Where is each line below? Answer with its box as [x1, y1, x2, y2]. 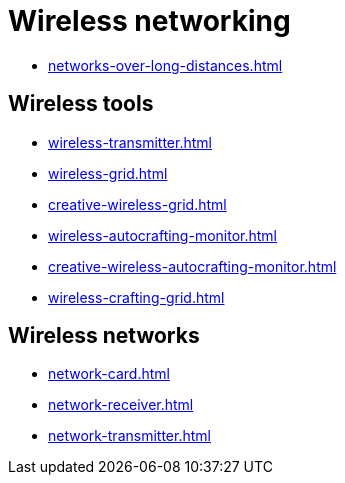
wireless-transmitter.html [48, 133, 212, 151]
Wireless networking [8, 4, 291, 38]
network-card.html [48, 365, 170, 383]
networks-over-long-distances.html [48, 56, 283, 74]
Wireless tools [8, 91, 154, 117]
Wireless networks [8, 323, 200, 349]
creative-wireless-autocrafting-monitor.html [48, 257, 337, 275]
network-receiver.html [48, 396, 194, 414]
